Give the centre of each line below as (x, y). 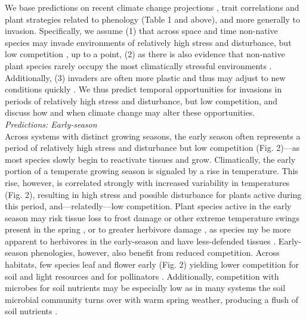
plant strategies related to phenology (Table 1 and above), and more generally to (152, 19)
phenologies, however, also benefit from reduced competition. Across (155, 253)
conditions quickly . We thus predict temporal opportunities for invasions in (143, 89)
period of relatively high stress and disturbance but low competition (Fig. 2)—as (152, 148)
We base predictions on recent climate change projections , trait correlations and (152, 7)
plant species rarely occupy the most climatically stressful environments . (138, 65)
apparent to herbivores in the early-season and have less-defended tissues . (140, 241)
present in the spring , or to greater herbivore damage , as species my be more (148, 229)
